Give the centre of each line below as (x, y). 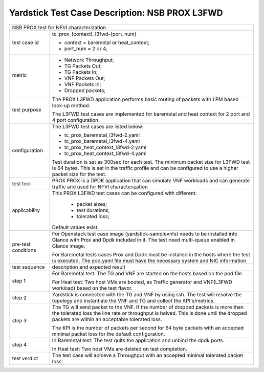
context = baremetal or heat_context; (107, 43)
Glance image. (69, 246)
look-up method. (71, 105)
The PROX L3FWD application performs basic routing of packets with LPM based (145, 99)
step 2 (19, 297)
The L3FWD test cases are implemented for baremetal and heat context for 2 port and (151, 114)
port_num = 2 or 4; (86, 48)
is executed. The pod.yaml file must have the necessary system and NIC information (149, 261)
